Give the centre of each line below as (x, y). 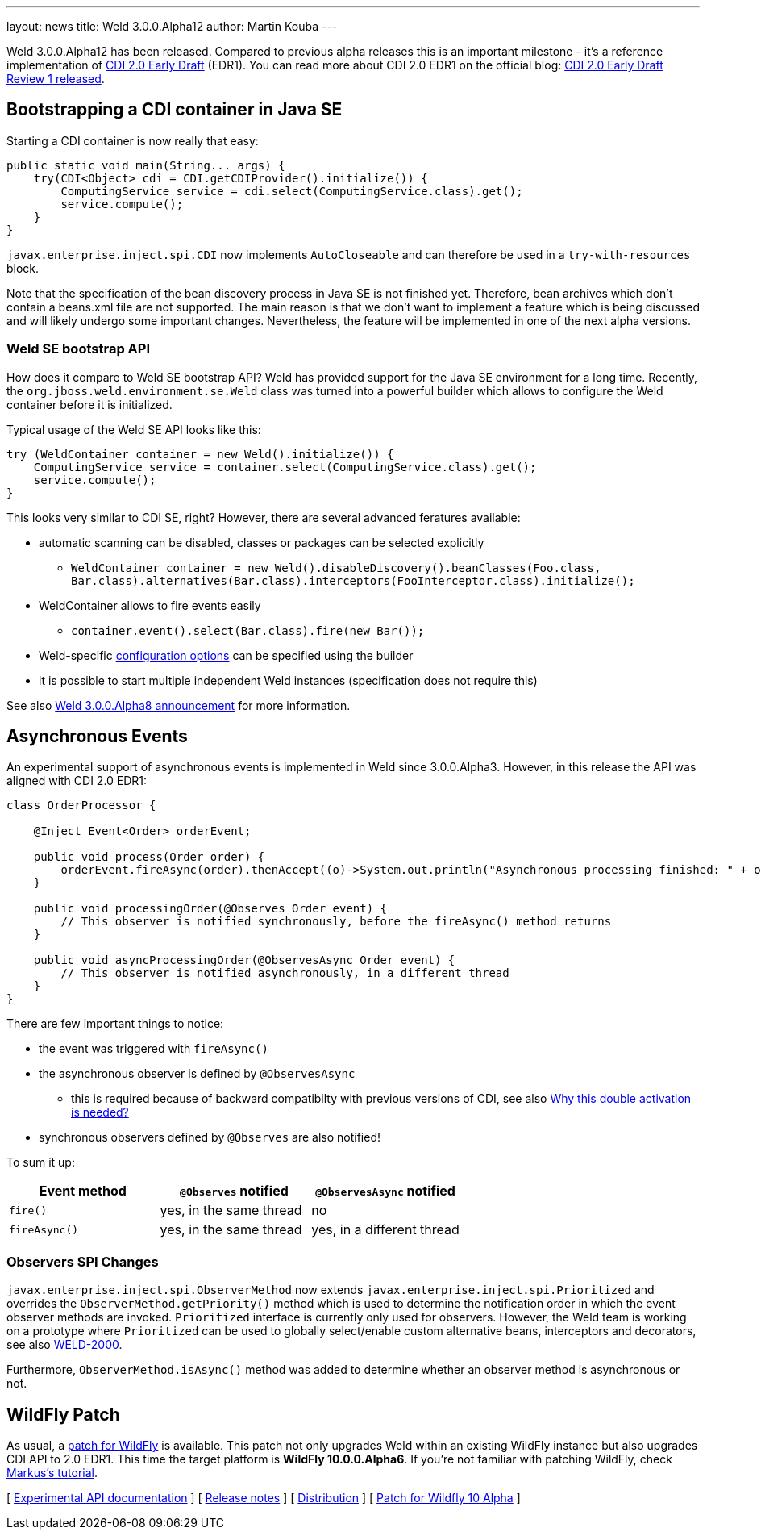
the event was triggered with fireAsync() (154, 1049)
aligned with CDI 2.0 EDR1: (77, 781)
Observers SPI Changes (83, 1261)
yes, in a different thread (385, 1230)
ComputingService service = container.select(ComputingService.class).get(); (285, 467)
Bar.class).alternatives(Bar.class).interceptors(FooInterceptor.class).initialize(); (353, 580)
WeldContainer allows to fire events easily (150, 605)
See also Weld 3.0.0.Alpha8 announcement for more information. (179, 705)
